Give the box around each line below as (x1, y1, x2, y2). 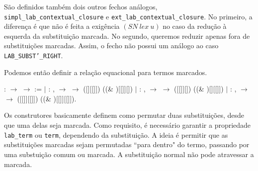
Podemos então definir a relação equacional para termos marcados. (4, 67, 207, 77)
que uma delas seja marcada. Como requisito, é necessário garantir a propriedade (4, 120, 251, 130)
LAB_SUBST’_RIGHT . (4, 50, 63, 61)
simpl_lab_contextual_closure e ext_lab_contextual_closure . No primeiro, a (4, 11, 253, 21)
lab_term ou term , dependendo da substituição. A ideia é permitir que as (4, 129, 228, 140)
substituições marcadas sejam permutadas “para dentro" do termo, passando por (4, 139, 250, 150)
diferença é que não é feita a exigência (4, 21, 120, 31)
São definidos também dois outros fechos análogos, (4, 1, 158, 11)
